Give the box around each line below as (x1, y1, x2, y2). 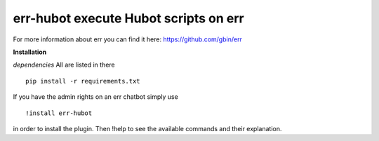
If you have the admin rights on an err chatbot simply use (13, 93, 178, 101)
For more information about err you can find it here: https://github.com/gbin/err (13, 35, 242, 43)
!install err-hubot (25, 109, 93, 117)
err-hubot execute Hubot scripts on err (13, 11, 245, 26)
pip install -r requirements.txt (25, 77, 140, 85)
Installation (13, 48, 47, 56)
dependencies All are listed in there (13, 60, 115, 69)
